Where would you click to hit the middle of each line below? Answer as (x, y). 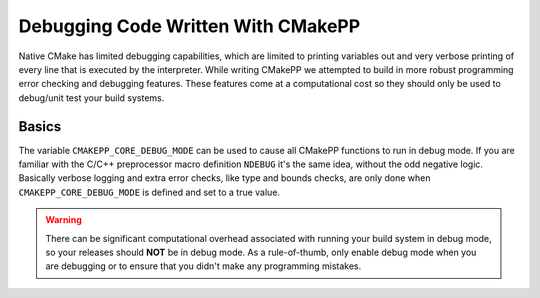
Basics (40, 126)
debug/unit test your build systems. (91, 97)
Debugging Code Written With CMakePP (189, 26)
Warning (63, 220)
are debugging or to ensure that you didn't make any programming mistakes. (203, 266)
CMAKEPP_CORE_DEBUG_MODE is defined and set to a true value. (149, 192)
